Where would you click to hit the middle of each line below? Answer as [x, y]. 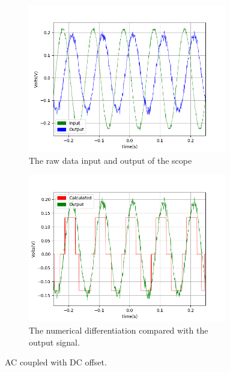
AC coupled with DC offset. [56, 362]
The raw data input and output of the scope [110, 160]
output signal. [54, 342]
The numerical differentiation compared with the [119, 330]
